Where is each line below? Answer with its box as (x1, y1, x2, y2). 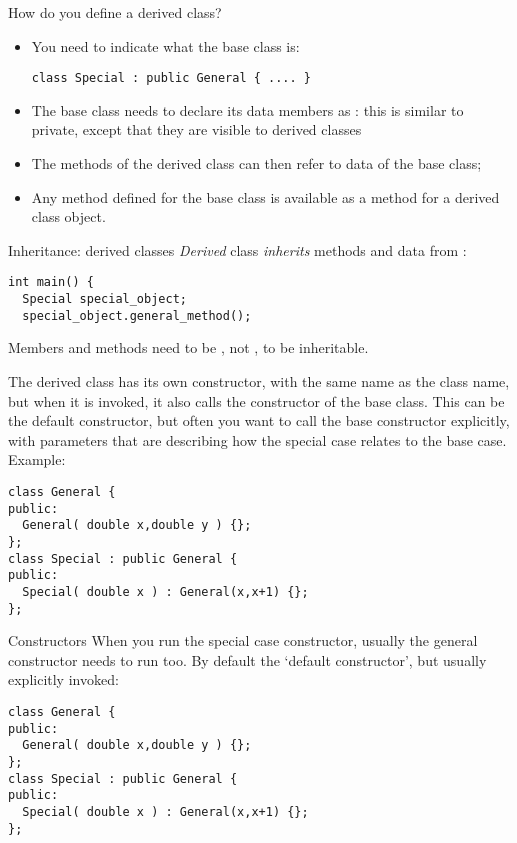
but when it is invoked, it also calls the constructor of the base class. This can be (8, 390, 505, 411)
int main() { (8, 275, 94, 290)
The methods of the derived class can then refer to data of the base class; (31, 153, 482, 174)
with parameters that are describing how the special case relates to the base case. (8, 429, 507, 450)
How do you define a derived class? (8, 2, 222, 22)
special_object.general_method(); (22, 308, 252, 323)
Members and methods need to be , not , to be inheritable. (8, 337, 369, 358)
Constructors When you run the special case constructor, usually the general (8, 630, 478, 651)
